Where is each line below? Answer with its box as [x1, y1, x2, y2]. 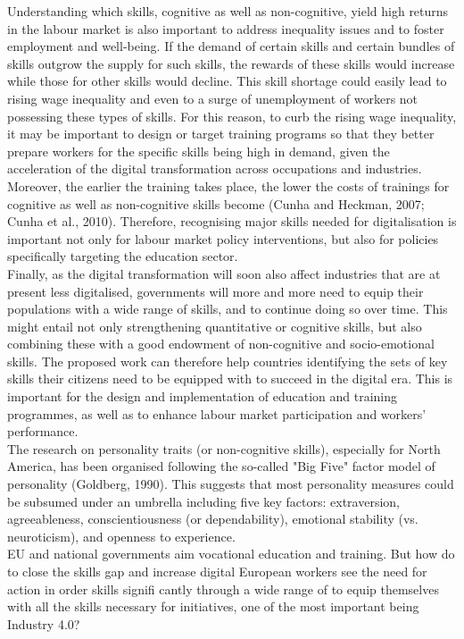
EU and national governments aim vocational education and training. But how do [7, 544, 455, 563]
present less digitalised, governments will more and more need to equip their [7, 282, 424, 300]
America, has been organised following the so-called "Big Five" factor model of [7, 457, 435, 475]
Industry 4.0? [7, 614, 80, 633]
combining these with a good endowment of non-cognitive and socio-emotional [7, 334, 435, 353]
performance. [7, 422, 79, 441]
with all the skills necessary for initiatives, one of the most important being [7, 597, 419, 616]
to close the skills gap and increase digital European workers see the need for [7, 562, 427, 580]
